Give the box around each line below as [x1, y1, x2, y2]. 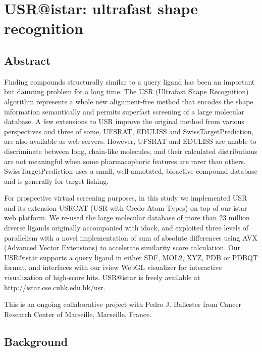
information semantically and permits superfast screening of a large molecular [4, 106, 245, 116]
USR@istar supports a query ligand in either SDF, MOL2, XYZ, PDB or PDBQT [4, 252, 258, 262]
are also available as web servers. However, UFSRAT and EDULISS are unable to [4, 136, 256, 146]
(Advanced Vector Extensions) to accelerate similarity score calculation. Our [4, 242, 241, 253]
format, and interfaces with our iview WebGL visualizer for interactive [4, 262, 222, 272]
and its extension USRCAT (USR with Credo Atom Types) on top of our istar [4, 202, 247, 213]
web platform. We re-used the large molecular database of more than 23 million [4, 212, 250, 223]
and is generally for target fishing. [4, 175, 109, 186]
